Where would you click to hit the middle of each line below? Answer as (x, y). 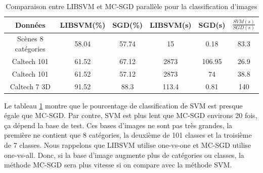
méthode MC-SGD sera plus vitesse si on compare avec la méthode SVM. (118, 165)
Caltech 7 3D (30, 86)
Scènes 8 (30, 39)
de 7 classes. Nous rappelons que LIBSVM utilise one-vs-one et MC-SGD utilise (128, 145)
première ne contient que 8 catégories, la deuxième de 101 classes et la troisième (128, 135)
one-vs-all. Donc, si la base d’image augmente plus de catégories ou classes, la (124, 155)
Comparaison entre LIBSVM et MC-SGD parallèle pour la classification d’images (131, 6)
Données (30, 24)
